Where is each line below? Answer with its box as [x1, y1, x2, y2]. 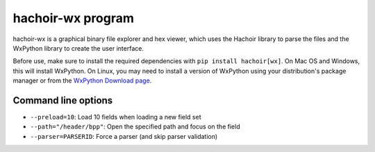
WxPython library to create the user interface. [12, 44, 144, 52]
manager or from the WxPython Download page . [12, 76, 152, 85]
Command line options [12, 94, 113, 106]
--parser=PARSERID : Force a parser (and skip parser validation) [30, 132, 218, 140]
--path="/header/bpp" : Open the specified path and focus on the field [30, 122, 240, 131]
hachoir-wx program [12, 10, 135, 26]
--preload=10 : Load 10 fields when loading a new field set [30, 113, 201, 121]
